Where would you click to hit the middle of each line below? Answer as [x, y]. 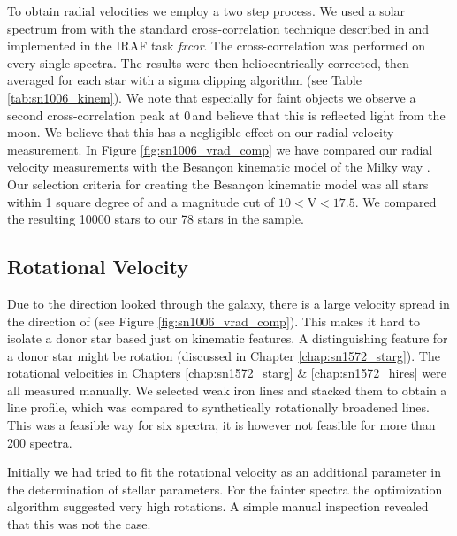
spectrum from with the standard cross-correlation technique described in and [218, 28]
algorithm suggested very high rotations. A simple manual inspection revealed [218, 506]
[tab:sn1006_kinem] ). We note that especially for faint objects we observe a [212, 97]
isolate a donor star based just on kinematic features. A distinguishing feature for [228, 338]
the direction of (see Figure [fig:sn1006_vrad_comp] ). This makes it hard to [213, 321]
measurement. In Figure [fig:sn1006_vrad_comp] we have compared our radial [220, 149]
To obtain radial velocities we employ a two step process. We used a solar [206, 11]
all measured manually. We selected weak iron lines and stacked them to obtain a [227, 390]
